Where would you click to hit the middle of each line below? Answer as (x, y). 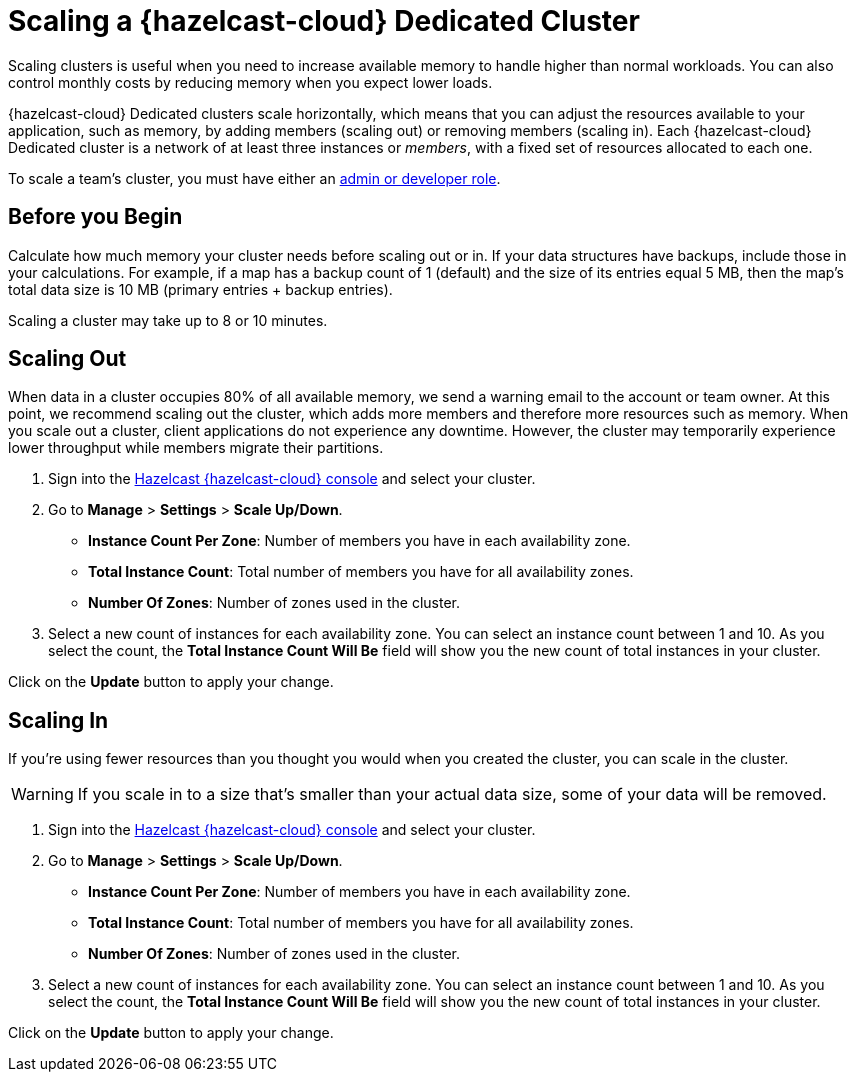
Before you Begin (95, 217)
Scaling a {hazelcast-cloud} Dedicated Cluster (324, 21)
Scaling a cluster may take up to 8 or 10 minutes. (168, 320)
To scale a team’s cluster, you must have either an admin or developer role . (254, 178)
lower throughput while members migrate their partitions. (196, 448)
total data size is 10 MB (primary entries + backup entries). (200, 289)
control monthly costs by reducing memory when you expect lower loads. (250, 82)
